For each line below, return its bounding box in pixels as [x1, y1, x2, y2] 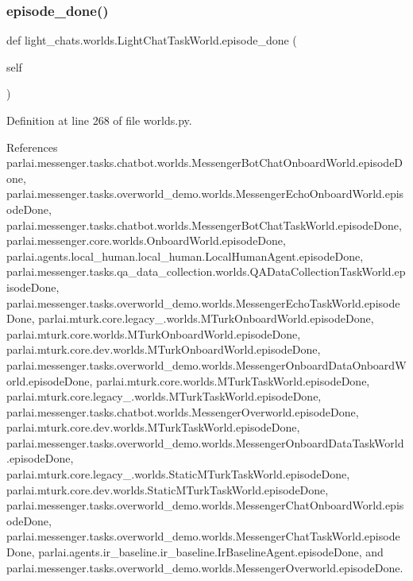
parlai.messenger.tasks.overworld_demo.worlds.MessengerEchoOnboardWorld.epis [6, 185, 404, 202]
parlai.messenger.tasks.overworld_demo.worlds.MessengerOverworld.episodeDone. [6, 559, 403, 575]
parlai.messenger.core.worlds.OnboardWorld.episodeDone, [6, 232, 286, 249]
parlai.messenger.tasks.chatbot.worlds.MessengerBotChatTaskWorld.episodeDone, [6, 216, 402, 233]
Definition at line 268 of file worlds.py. [6, 112, 192, 128]
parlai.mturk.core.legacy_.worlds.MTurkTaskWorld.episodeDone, [6, 388, 322, 405]
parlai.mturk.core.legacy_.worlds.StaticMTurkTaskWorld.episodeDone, [6, 466, 350, 482]
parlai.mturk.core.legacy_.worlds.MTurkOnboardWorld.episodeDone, [38, 310, 374, 327]
